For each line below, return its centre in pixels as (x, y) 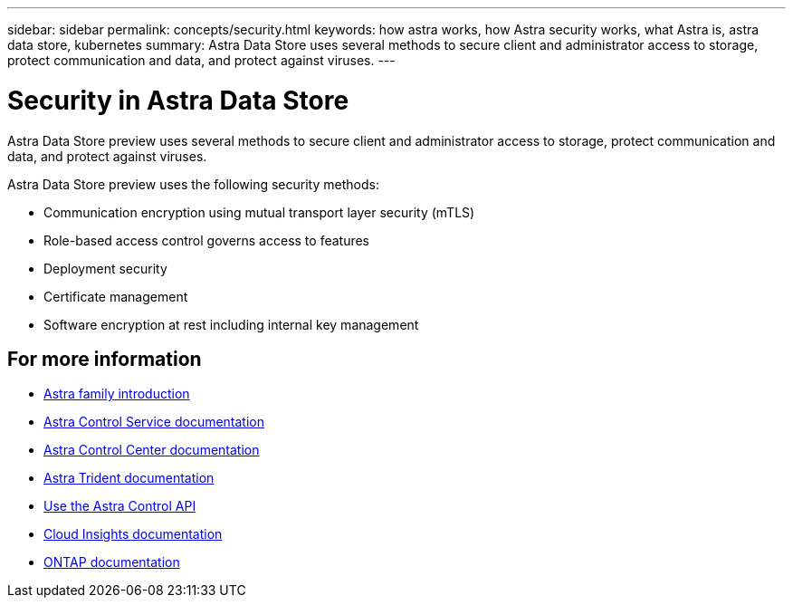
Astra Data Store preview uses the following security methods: (193, 184)
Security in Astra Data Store (178, 100)
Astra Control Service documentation (154, 422)
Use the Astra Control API (120, 506)
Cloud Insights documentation (133, 534)
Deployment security (105, 268)
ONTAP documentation (112, 562)
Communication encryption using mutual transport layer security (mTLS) (259, 212)
